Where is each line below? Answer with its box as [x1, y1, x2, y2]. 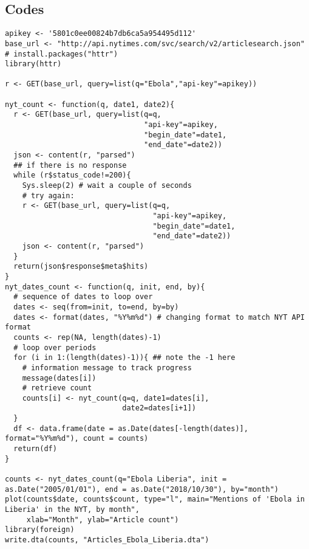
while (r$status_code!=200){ [13, 171, 131, 180]
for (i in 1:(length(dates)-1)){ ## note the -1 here [13, 353, 236, 362]
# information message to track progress [22, 363, 192, 372]
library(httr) [5, 60, 62, 69]
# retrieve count [22, 384, 92, 393]
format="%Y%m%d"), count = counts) [5, 434, 149, 443]
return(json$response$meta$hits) [13, 262, 149, 271]
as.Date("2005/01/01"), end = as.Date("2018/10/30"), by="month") [5, 485, 279, 494]
